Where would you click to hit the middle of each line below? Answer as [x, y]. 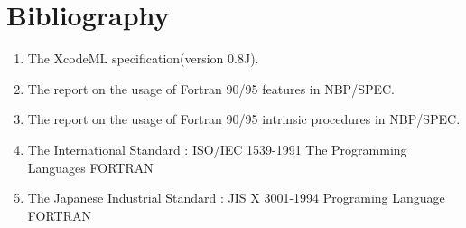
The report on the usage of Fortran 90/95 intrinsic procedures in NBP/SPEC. [244, 119]
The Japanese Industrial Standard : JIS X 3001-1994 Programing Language [236, 198]
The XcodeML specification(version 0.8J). [143, 58]
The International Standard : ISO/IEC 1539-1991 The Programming [217, 149]
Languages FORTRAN [90, 167]
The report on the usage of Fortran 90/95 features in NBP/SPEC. [211, 88]
